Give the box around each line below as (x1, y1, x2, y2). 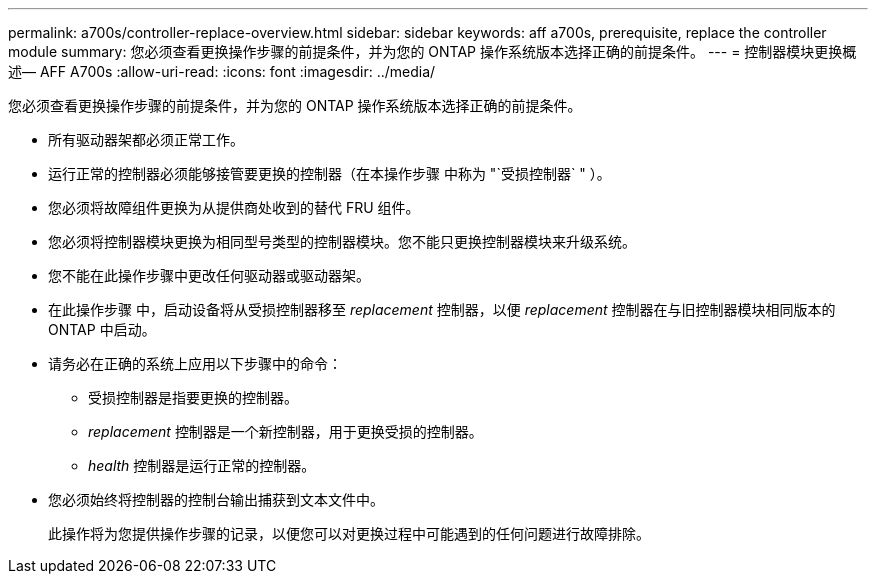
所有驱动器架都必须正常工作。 (48, 131, 244, 148)
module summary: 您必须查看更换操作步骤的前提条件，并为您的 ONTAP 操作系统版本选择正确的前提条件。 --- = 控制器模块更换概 (8, 43, 857, 60)
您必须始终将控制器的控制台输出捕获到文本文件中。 (48, 491, 384, 508)
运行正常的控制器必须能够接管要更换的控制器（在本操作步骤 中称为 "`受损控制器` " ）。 (48, 165, 611, 182)
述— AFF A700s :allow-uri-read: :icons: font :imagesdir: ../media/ (8, 63, 436, 80)
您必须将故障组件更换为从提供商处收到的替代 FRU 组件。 (48, 199, 420, 216)
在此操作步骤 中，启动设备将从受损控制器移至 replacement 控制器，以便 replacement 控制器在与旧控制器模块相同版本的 (48, 301, 836, 318)
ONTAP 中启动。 (48, 321, 156, 338)
